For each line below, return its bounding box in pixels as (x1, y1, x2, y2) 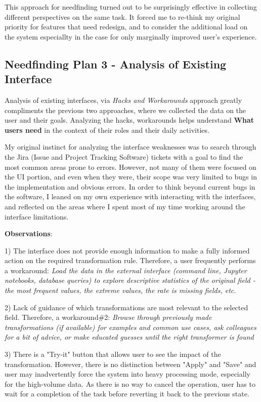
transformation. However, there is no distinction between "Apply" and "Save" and (5, 358, 256, 369)
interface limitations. (5, 211, 69, 222)
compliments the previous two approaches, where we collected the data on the (5, 104, 246, 115)
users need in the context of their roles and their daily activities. (5, 124, 209, 135)
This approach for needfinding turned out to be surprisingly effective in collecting (5, 2, 257, 12)
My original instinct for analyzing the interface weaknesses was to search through (5, 141, 256, 152)
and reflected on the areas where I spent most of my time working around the (5, 201, 245, 211)
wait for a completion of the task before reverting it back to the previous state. (5, 388, 249, 399)
